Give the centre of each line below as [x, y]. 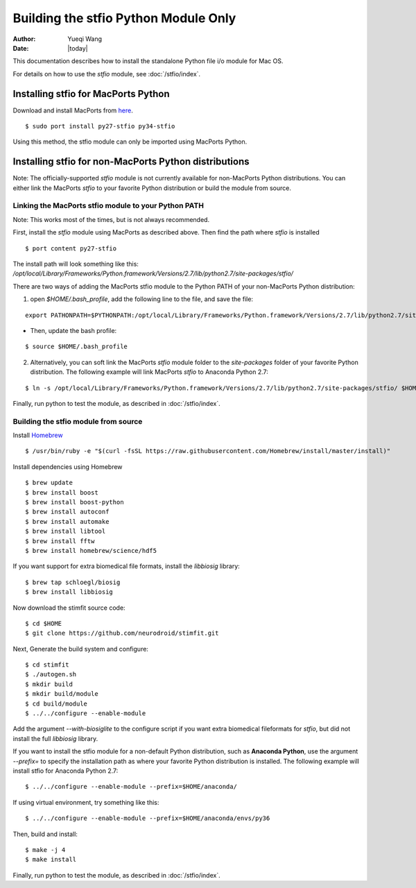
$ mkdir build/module [62, 694]
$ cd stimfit [47, 665]
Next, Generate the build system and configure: [81, 649]
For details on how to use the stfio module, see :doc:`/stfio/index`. [107, 74]
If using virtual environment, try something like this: [86, 802]
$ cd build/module [57, 703]
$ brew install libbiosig [69, 592]
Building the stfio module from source [78, 421]
